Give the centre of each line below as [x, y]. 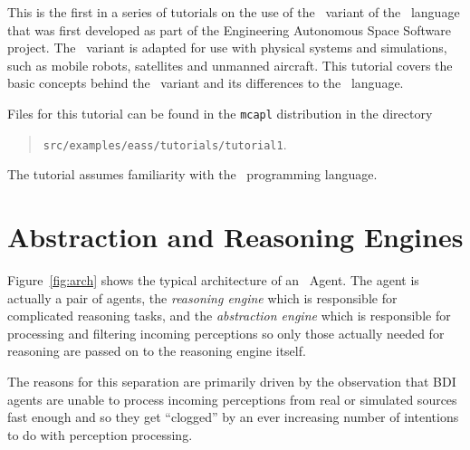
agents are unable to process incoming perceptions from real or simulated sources [232, 399]
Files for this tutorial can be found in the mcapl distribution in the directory [220, 113]
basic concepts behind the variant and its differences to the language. [206, 83]
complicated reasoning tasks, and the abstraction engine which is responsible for [229, 316]
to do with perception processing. [100, 434]
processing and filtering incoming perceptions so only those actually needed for [226, 333]
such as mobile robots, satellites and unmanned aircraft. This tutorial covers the [230, 65]
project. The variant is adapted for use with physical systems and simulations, [227, 48]
